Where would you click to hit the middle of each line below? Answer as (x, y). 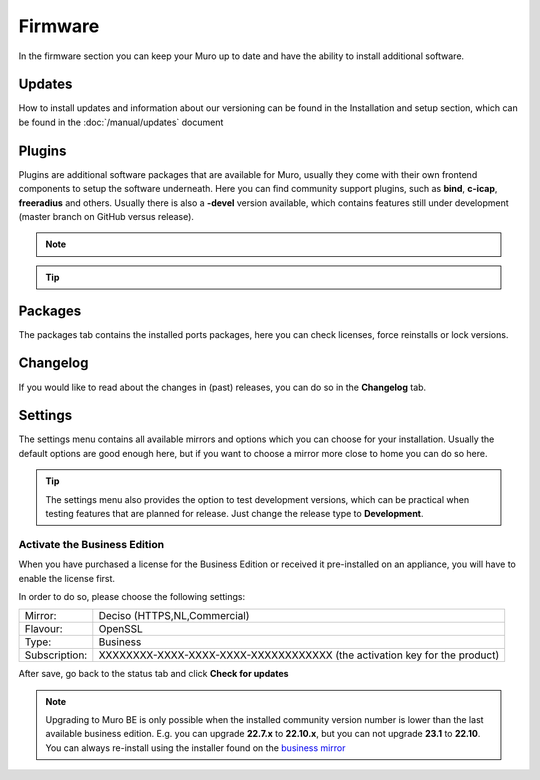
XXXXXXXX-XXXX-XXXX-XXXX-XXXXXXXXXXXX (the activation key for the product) (299, 655)
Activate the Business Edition (91, 544)
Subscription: (56, 655)
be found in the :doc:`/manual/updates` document (121, 122)
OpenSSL (121, 629)
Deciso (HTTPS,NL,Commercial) (174, 616)
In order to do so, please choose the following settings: (132, 596)
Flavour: (44, 629)
